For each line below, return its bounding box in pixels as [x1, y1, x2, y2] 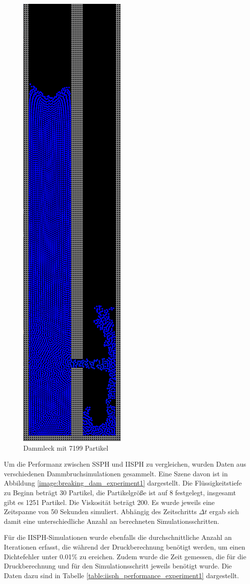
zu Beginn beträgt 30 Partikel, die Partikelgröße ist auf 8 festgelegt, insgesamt [4, 487, 236, 497]
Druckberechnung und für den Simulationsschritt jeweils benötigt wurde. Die [4, 561, 232, 571]
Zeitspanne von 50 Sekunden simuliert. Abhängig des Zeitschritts [4, 506, 197, 517]
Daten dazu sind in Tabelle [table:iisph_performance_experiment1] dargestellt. [4, 570, 239, 580]
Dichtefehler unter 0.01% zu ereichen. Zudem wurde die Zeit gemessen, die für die [4, 551, 247, 561]
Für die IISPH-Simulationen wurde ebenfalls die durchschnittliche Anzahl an [4, 532, 232, 542]
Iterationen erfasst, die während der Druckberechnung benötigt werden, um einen [4, 541, 246, 552]
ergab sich [209, 506, 239, 517]
